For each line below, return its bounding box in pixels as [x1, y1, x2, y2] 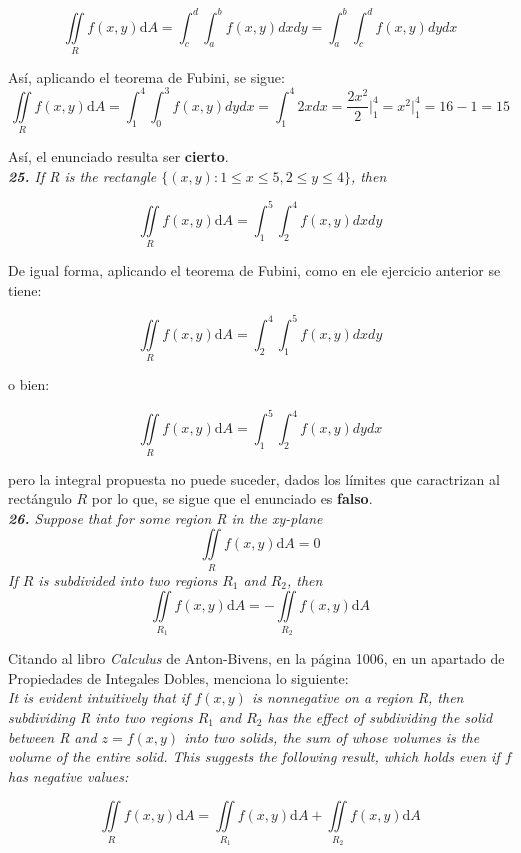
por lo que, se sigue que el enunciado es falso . [91, 488, 373, 509]
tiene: [8, 279, 42, 300]
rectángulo [8, 488, 72, 509]
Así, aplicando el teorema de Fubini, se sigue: [8, 66, 285, 87]
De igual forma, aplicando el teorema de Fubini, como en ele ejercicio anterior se [8, 260, 501, 281]
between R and [8, 726, 97, 747]
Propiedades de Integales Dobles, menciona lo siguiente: [8, 667, 349, 688]
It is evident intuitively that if [8, 687, 190, 708]
